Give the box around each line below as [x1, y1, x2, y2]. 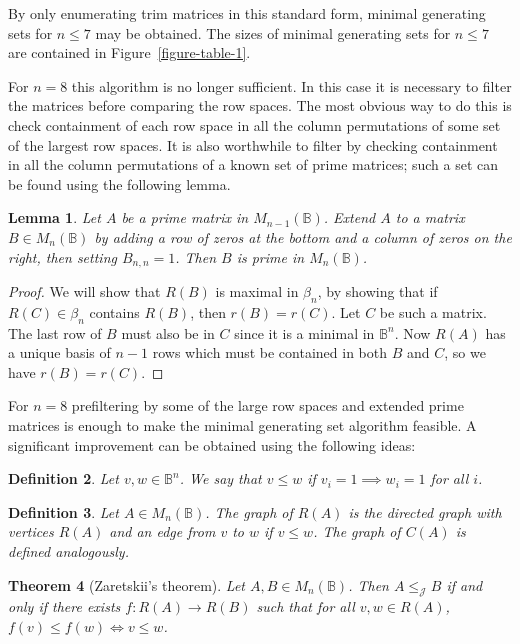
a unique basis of [8, 342, 111, 363]
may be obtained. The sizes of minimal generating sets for [95, 22, 451, 43]
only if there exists [8, 596, 121, 617]
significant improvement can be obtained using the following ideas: [8, 434, 416, 455]
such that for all [256, 596, 355, 617]
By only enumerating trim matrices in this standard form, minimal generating [8, 3, 486, 23]
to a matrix [395, 207, 465, 228]
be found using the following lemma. [8, 173, 231, 194]
